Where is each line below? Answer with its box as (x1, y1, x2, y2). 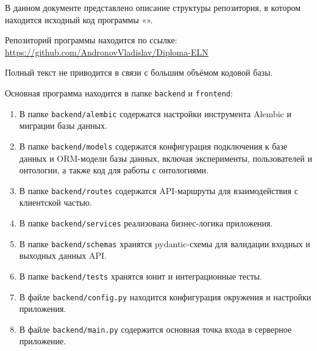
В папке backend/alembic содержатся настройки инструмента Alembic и (19, 107, 291, 120)
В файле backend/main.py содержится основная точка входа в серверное (19, 322, 292, 335)
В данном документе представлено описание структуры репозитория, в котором (5, 1, 301, 13)
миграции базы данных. (19, 119, 107, 132)
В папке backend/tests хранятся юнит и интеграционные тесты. (19, 269, 262, 282)
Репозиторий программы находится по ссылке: (5, 34, 177, 46)
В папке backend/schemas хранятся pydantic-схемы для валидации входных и (19, 237, 310, 250)
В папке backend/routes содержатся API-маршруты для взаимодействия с (19, 184, 298, 197)
